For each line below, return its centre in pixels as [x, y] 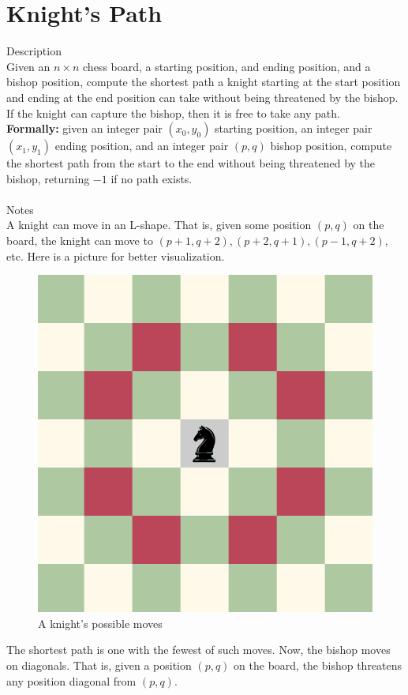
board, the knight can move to [80, 240]
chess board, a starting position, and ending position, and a [227, 66]
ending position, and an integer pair [142, 146]
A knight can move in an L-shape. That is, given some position [159, 225]
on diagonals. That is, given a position [99, 665]
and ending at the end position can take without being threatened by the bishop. [202, 97]
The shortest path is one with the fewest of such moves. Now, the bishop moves [198, 650]
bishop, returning [48, 178]
